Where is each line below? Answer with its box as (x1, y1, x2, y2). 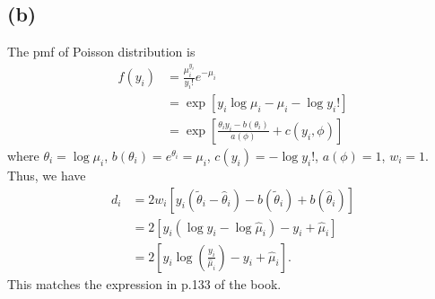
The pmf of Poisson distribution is (7, 42, 196, 61)
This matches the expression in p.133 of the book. (7, 274, 282, 293)
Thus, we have (7, 165, 86, 184)
